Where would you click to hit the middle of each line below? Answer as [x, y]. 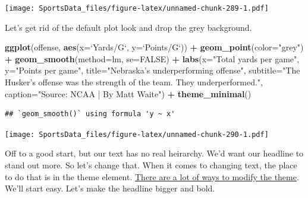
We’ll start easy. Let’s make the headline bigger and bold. [110, 188]
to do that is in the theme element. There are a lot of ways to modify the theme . [152, 176]
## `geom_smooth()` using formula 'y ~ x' [90, 114]
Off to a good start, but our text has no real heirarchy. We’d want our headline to [154, 153]
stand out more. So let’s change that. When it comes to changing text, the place [151, 165]
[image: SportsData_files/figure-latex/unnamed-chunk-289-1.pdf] [137, 8]
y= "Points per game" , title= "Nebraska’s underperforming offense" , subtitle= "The [153, 70]
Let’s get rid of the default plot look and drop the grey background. [128, 27]
